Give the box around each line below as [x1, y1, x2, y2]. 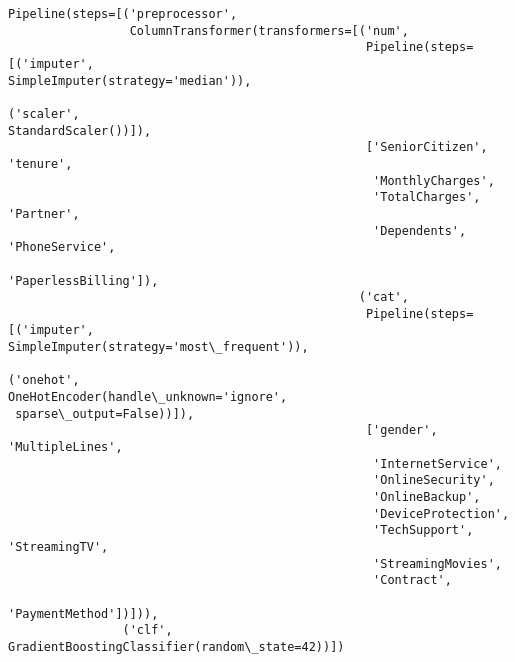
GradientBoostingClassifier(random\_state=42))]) [8, 639, 345, 654]
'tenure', [8, 156, 73, 171]
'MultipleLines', [8, 440, 123, 455]
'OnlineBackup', [373, 490, 481, 505]
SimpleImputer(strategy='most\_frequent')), [8, 340, 309, 355]
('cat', [358, 290, 409, 305]
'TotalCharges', [373, 190, 481, 205]
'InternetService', [373, 456, 502, 471]
